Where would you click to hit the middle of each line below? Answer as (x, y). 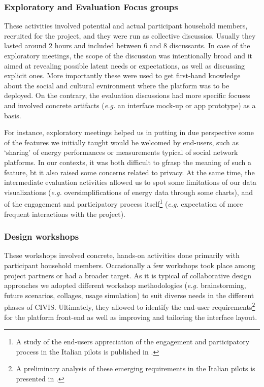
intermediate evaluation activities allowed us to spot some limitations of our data (130, 182)
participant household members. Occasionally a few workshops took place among (130, 265)
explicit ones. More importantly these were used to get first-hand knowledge (122, 75)
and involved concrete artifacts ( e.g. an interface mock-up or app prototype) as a (130, 105)
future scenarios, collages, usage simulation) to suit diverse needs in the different (129, 295)
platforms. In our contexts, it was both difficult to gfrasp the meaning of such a (128, 162)
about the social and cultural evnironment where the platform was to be (117, 85)
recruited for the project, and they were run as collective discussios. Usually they (130, 35)
